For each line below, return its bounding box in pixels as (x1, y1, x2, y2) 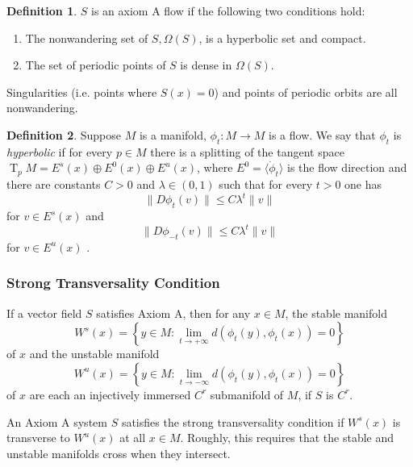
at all (119, 429, 146, 446)
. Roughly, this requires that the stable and (180, 429, 394, 446)
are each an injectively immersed (29, 386, 191, 402)
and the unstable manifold (29, 345, 160, 362)
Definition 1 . (6, 2, 77, 19)
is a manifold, (139, 126, 206, 143)
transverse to (6, 429, 70, 446)
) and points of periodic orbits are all (214, 83, 398, 100)
